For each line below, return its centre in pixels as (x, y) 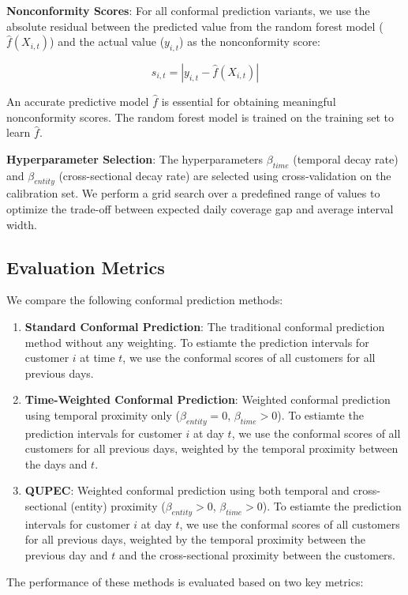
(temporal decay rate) (346, 158)
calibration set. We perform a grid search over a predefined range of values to (193, 193)
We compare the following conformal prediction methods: (145, 300)
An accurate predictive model (78, 101)
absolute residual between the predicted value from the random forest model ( (195, 26)
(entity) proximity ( (118, 506)
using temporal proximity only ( (102, 414)
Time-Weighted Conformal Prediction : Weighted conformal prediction (208, 399)
